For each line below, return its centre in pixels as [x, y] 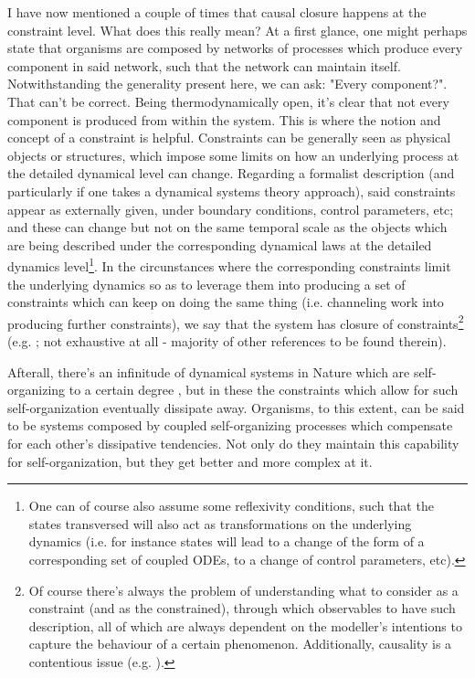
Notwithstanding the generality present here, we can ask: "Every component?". [227, 84]
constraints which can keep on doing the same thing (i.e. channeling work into [226, 302]
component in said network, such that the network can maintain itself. [204, 65]
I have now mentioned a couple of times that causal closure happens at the [217, 12]
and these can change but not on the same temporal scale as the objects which [227, 227]
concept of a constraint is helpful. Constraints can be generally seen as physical [229, 138]
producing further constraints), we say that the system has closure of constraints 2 [236, 322]
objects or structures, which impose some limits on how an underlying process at [233, 155]
